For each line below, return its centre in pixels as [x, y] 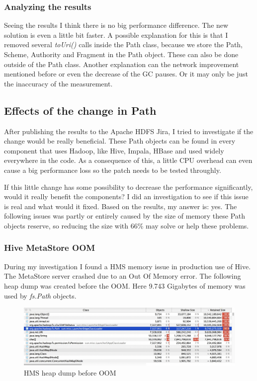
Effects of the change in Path [80, 110]
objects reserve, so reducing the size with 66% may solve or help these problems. [127, 225]
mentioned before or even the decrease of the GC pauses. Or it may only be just [126, 74]
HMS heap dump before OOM [70, 372]
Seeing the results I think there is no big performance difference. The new [116, 25]
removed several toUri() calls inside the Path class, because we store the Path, [124, 44]
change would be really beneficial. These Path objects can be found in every [120, 141]
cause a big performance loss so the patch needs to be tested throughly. [113, 170]
